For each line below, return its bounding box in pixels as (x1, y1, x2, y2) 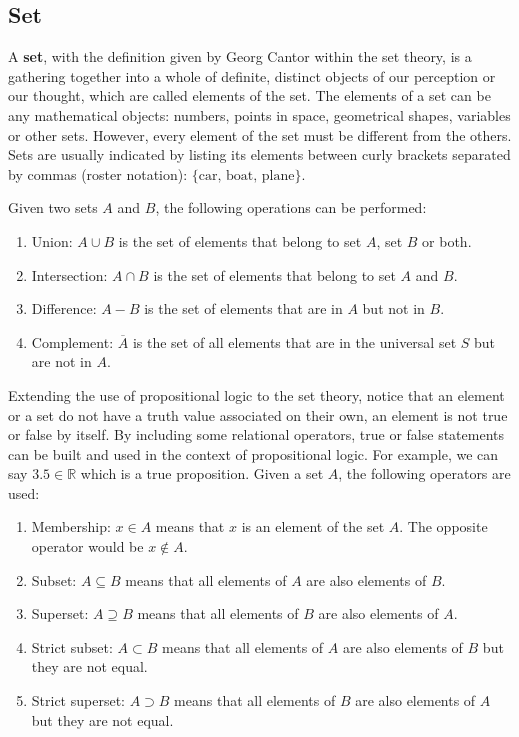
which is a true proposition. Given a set (80, 463, 324, 484)
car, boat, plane (198, 168, 295, 183)
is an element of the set (241, 516, 385, 537)
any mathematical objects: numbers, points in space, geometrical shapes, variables (8, 104, 511, 125)
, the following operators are (338, 463, 511, 484)
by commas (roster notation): (8, 163, 188, 184)
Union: (31, 230, 73, 251)
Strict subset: (31, 636, 113, 657)
